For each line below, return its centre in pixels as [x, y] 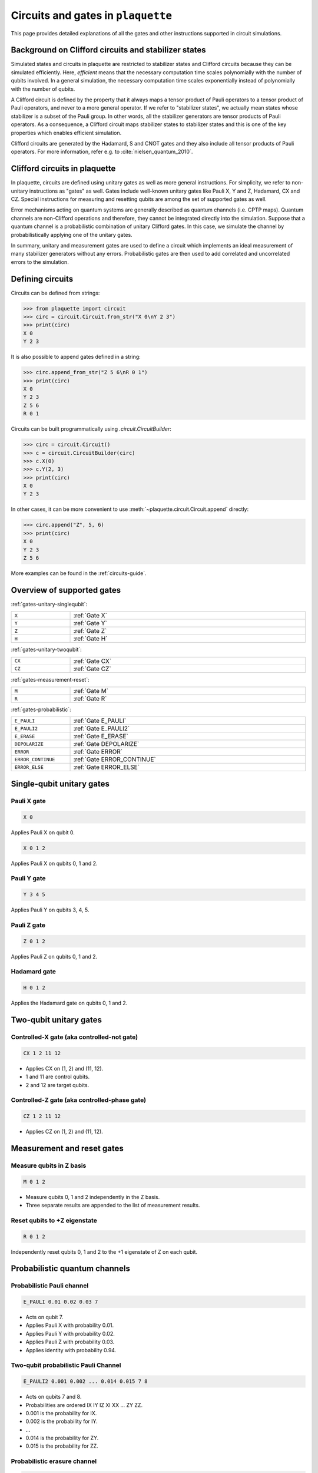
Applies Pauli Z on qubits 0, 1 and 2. [54, 956]
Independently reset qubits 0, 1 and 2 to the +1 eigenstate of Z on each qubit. [104, 1251]
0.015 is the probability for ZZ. [62, 1446]
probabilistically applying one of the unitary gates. [72, 235]
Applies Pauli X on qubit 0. [43, 832]
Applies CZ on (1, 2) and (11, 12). [64, 1132]
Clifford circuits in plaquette [63, 169]
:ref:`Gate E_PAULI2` [102, 729]
